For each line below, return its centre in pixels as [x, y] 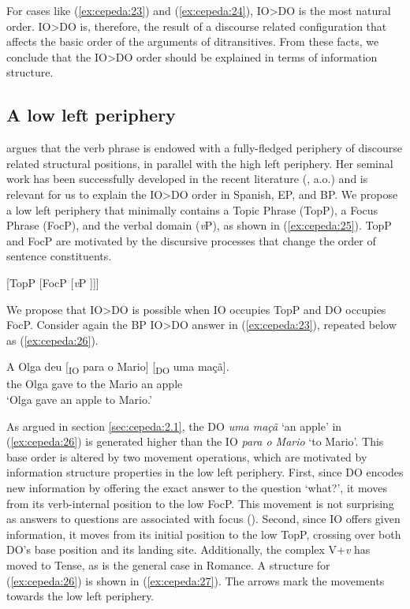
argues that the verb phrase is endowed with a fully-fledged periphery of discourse [204, 148]
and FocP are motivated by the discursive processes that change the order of [191, 240]
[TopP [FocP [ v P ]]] [53, 282]
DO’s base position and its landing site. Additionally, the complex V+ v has [188, 549]
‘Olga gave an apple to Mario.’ [79, 400]
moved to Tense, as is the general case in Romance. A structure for [168, 564]
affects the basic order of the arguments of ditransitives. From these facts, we [193, 41]
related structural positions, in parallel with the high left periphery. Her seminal [200, 163]
